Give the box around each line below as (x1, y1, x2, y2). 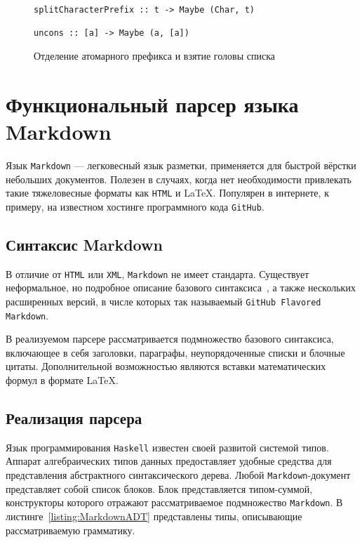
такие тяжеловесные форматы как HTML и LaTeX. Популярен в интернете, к (6, 185, 329, 200)
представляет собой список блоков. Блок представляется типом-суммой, (6, 481, 313, 496)
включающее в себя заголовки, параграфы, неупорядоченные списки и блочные (6, 345, 345, 359)
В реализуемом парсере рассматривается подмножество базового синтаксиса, (6, 331, 334, 346)
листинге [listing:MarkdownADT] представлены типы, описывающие (6, 508, 302, 523)
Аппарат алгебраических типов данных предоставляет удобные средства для (6, 454, 332, 468)
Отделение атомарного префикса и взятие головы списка (34, 48, 275, 62)
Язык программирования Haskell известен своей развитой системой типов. (6, 439, 329, 454)
